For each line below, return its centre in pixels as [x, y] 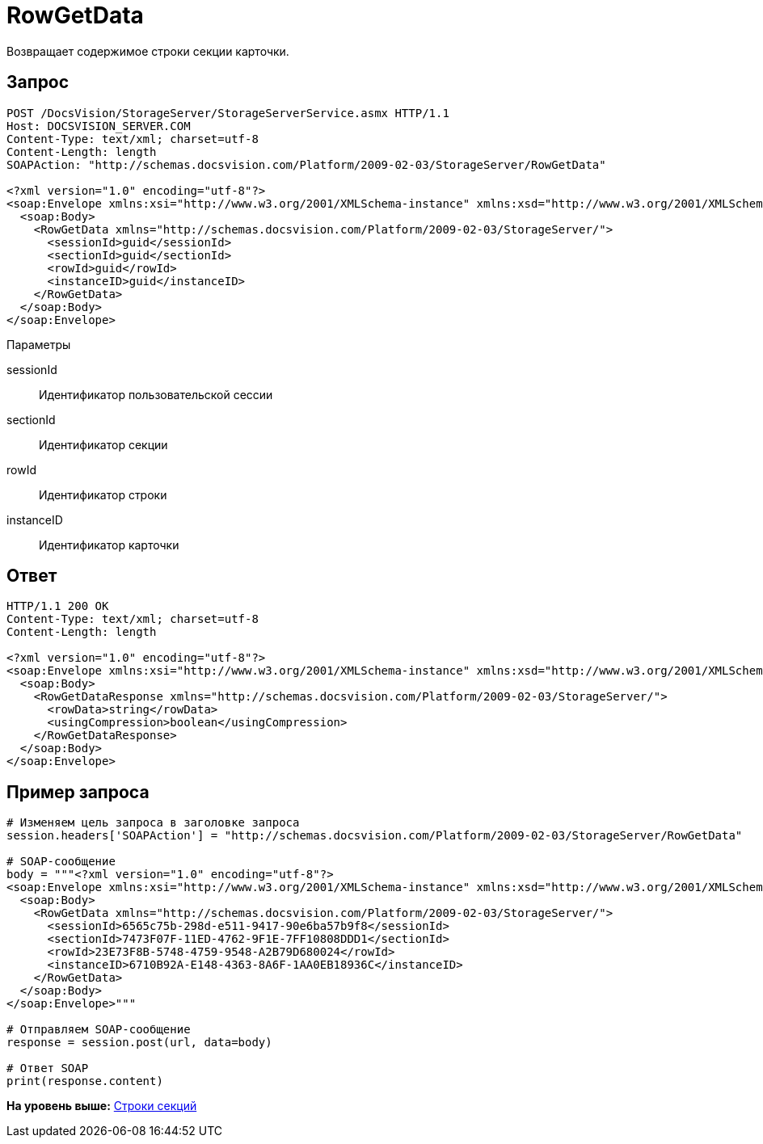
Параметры [39, 344]
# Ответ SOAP [48, 1068]
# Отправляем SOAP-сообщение [99, 1030]
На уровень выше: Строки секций [102, 1106]
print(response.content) [85, 1081]
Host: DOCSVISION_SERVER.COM [99, 126]
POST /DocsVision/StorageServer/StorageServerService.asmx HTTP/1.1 [228, 113]
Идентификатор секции [103, 444]
